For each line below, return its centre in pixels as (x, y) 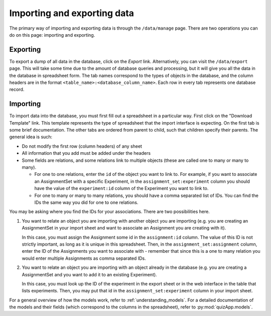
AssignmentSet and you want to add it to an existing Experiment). (90, 274)
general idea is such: (31, 137)
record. (17, 89)
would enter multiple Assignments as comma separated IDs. (84, 258)
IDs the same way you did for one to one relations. (86, 202)
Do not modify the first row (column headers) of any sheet (82, 146)
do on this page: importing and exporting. (52, 35)
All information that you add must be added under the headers (86, 153)
